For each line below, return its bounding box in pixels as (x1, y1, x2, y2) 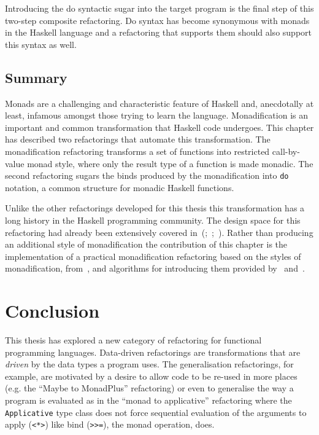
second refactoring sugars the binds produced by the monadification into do (5, 169, 289, 182)
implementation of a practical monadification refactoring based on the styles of (5, 249, 301, 262)
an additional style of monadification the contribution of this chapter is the (5, 238, 288, 251)
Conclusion (5, 298, 100, 323)
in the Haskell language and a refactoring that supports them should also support (5, 26, 312, 39)
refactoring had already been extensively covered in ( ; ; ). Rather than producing (5, 225, 313, 238)
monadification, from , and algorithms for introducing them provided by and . (5, 262, 305, 275)
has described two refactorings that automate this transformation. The (5, 133, 271, 146)
